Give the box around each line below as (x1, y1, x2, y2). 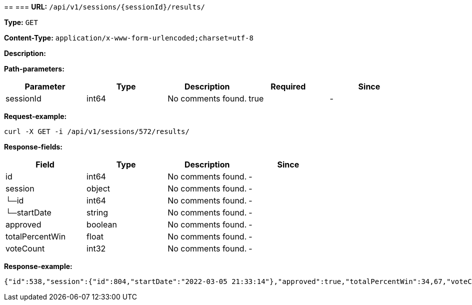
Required (270, 81, 306, 91)
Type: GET (4, 18, 38, 26)
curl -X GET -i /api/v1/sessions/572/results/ (4, 127, 189, 135)
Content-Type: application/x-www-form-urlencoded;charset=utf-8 (4, 33, 253, 42)
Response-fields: (4, 142, 63, 151)
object (86, 183, 110, 193)
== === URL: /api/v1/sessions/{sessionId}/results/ (4, 2, 205, 11)
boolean (86, 219, 117, 229)
